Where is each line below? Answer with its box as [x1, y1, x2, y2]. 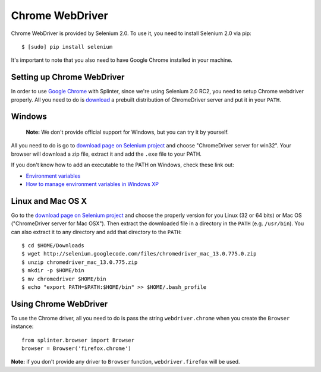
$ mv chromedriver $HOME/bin [21, 275, 106, 282]
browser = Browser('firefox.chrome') [21, 345, 132, 352]
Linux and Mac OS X [11, 196, 87, 206]
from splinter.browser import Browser [21, 336, 135, 343]
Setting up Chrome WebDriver [11, 72, 125, 83]
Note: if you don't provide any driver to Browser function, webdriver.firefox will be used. [11, 358, 240, 365]
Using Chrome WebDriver [11, 299, 108, 309]
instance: [11, 323, 34, 330]
